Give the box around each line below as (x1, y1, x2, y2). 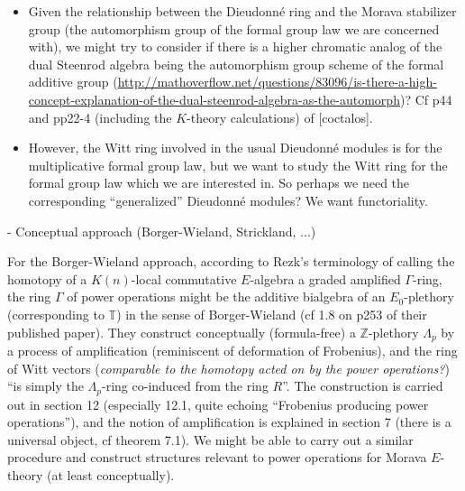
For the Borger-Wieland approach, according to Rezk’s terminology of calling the (7, 252, 455, 271)
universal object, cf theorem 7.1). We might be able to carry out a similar (7, 430, 414, 449)
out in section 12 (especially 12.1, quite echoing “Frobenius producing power (7, 394, 429, 413)
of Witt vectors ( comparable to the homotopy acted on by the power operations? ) (7, 358, 450, 377)
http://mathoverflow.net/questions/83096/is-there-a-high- (117, 72, 437, 91)
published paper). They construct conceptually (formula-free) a (7, 322, 356, 341)
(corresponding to (7, 304, 105, 323)
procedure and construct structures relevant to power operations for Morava (7, 448, 427, 467)
